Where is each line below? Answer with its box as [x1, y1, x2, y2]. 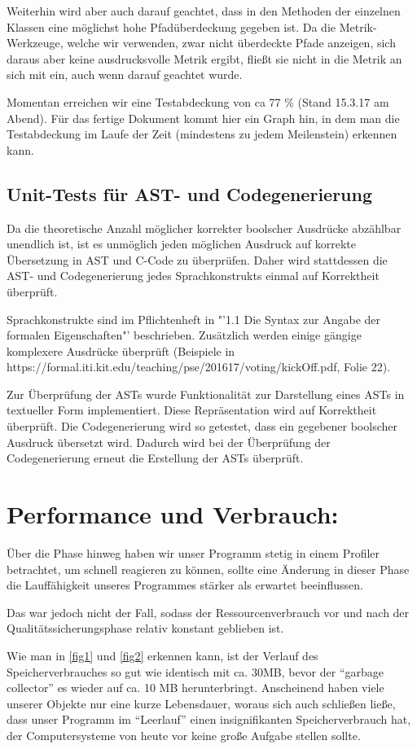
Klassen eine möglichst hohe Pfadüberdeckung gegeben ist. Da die [7, 18, 336, 35]
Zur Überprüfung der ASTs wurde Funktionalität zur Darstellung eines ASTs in [7, 385, 405, 402]
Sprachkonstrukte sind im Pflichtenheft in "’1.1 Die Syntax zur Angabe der [7, 310, 381, 327]
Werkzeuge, [7, 34, 64, 51]
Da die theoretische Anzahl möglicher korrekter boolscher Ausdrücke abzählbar [7, 219, 402, 236]
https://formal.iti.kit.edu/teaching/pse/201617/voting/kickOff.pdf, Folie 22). [7, 358, 391, 375]
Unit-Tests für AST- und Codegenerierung [7, 181, 373, 206]
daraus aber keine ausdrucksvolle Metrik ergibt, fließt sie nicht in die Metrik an [7, 50, 402, 67]
